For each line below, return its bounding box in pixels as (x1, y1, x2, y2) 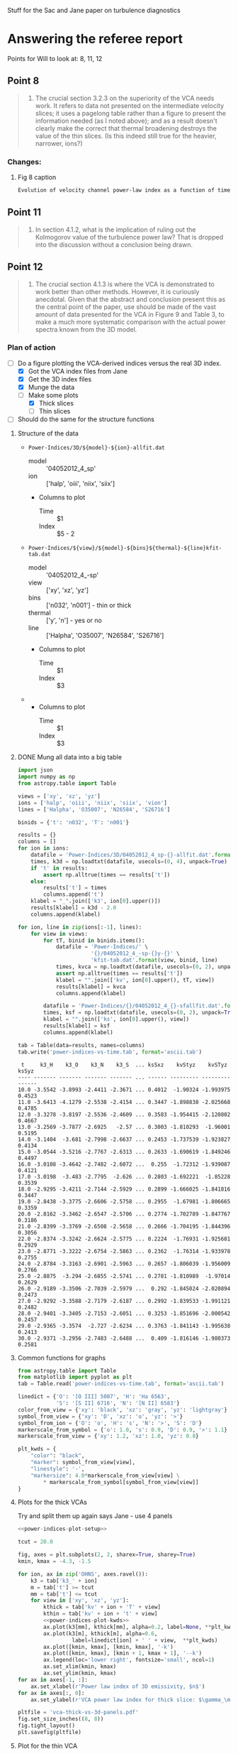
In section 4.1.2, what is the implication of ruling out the (35, 225, 196, 234)
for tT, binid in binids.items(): (43, 937, 145, 944)
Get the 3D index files (28, 374, 92, 383)
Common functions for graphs (17, 1353, 106, 1362)
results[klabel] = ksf (43, 1022, 110, 1029)
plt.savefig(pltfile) (17, 1729, 81, 1736)
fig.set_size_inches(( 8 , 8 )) (17, 1716, 104, 1723)
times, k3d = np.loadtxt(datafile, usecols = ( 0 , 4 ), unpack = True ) (30, 857, 228, 865)
